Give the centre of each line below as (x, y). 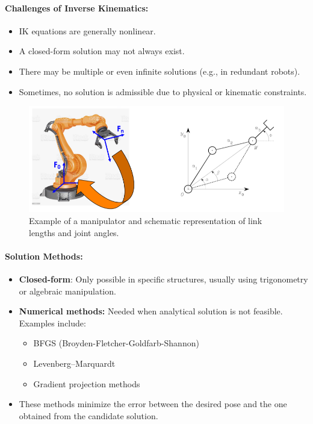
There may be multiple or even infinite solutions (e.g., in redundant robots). (160, 71)
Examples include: (52, 323)
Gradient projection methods (87, 383)
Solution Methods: (44, 256)
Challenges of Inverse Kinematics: (77, 8)
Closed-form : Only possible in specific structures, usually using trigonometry (163, 279)
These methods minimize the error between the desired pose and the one (153, 404)
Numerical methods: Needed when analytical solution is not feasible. (151, 311)
